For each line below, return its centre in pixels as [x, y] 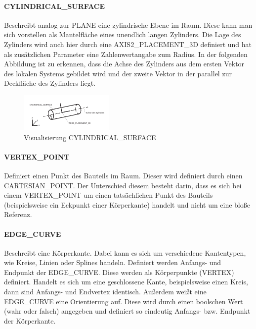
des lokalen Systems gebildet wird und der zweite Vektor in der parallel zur [118, 73]
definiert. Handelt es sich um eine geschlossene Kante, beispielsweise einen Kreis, [126, 282]
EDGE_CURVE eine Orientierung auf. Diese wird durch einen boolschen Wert [124, 301]
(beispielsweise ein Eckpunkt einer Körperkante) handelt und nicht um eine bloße [127, 204]
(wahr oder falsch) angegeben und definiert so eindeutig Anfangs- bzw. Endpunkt [127, 311]
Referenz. [18, 214]
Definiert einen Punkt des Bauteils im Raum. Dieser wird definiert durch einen [123, 175]
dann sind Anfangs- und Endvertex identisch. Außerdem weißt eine [105, 292]
